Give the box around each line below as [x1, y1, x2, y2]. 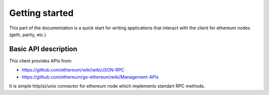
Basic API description [9, 45, 77, 53]
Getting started [9, 7, 74, 18]
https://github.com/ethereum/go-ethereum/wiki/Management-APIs [21, 74, 159, 80]
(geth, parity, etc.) [9, 31, 46, 37]
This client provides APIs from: [9, 58, 72, 64]
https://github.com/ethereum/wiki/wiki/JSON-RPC [21, 67, 125, 73]
